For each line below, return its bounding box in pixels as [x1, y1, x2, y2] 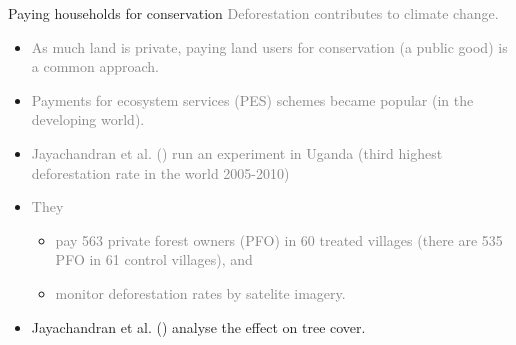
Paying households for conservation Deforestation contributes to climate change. [8, 3, 499, 23]
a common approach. [31, 56, 160, 77]
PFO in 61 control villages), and [55, 249, 253, 270]
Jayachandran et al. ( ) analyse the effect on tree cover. [31, 316, 366, 337]
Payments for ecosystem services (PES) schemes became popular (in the [31, 89, 474, 110]
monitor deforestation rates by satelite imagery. [55, 282, 346, 303]
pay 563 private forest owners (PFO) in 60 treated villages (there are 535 [55, 229, 503, 250]
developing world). [31, 109, 145, 130]
